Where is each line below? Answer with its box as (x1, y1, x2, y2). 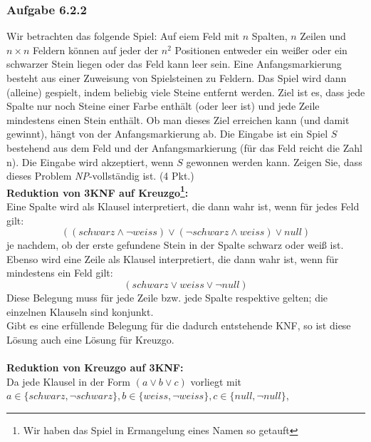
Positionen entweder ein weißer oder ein (174, 42, 348, 57)
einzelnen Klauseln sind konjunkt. (6, 304, 154, 319)
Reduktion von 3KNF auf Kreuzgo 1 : (6, 183, 189, 200)
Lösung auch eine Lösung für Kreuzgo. (6, 331, 174, 346)
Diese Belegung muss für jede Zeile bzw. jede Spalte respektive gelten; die (6, 289, 328, 304)
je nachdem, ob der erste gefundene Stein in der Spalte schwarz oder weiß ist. (6, 237, 344, 252)
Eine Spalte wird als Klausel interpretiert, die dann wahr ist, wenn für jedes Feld (6, 199, 360, 213)
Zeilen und (300, 29, 346, 43)
